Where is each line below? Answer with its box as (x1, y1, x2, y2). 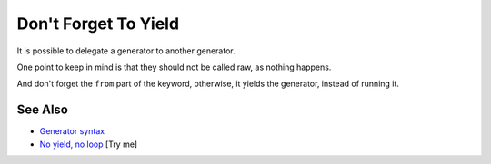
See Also (16, 102, 68, 118)
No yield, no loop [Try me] (39, 139, 138, 150)
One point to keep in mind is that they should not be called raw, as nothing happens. (16, 62, 332, 72)
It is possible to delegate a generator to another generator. (16, 45, 235, 56)
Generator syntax (39, 126, 105, 137)
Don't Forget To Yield (16, 14, 180, 34)
